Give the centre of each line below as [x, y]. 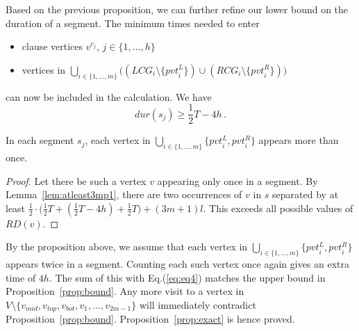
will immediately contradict [198, 304]
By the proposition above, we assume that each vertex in [127, 247]
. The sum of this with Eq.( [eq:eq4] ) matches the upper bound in [187, 277]
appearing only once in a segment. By [237, 180]
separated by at [306, 194]
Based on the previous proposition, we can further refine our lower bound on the [177, 9]
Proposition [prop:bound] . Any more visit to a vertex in [125, 291]
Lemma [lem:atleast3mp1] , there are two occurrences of [124, 194]
